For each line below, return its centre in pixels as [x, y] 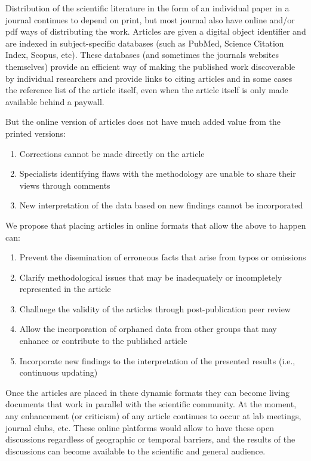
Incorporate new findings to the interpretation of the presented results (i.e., [157, 360]
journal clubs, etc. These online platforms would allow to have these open [140, 427]
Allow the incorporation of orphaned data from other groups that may [148, 329]
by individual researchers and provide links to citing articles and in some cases [149, 78]
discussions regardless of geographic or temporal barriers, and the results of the [150, 439]
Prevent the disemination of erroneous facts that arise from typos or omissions [163, 257]
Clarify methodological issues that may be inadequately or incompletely [151, 277]
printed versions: [36, 133]
